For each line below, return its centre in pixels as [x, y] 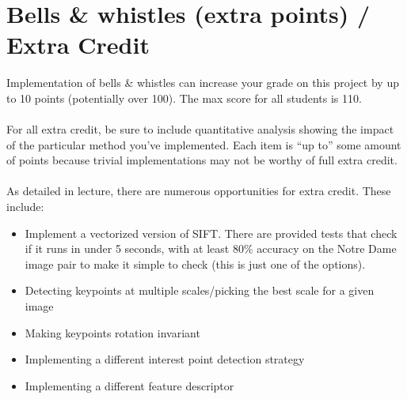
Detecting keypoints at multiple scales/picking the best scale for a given [200, 290]
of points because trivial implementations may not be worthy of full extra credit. [202, 160]
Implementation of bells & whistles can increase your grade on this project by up [203, 83]
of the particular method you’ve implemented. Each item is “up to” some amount [204, 144]
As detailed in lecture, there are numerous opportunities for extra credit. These [199, 191]
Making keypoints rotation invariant [112, 332]
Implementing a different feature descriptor [129, 385]
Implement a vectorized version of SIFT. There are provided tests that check [211, 233]
